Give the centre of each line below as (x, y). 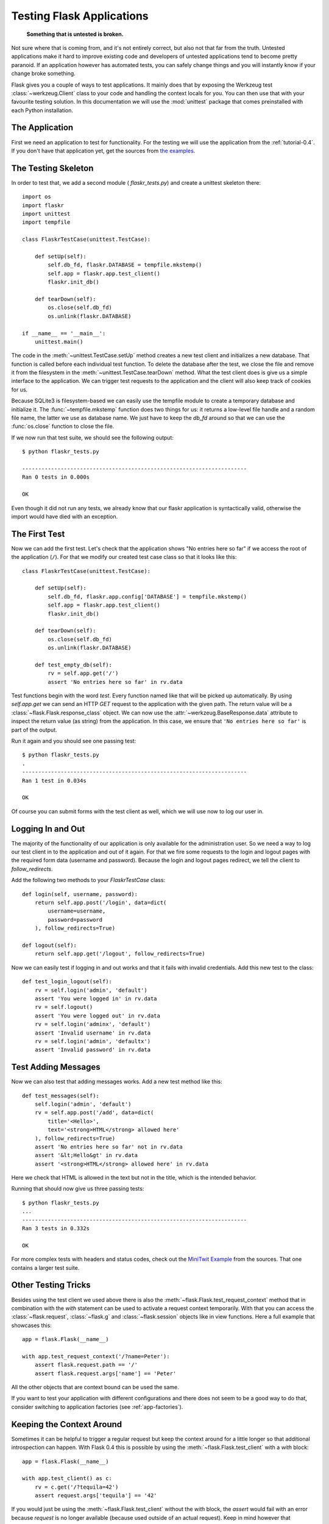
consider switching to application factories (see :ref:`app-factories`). (97, 1407)
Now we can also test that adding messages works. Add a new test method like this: (117, 1081)
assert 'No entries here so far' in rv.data (115, 682)
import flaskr (43, 205)
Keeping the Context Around (67, 1424)
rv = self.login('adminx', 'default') (93, 1024)
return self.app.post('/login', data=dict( (101, 903)
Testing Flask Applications (80, 16)
